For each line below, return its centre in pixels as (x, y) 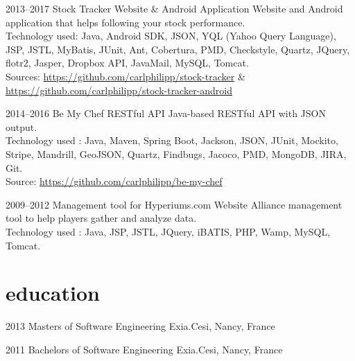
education (53, 293)
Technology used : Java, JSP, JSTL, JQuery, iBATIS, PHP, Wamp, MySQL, (168, 231)
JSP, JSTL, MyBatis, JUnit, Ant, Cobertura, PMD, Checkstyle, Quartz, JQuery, (178, 49)
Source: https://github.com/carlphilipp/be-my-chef (114, 181)
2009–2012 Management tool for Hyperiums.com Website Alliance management (174, 204)
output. (21, 126)
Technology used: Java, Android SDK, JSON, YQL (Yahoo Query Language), (171, 36)
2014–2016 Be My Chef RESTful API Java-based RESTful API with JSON (166, 113)
